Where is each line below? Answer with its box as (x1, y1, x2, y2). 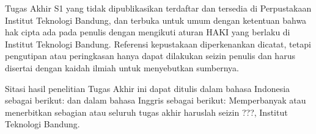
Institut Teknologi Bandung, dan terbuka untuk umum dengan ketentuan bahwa (5, 13, 307, 26)
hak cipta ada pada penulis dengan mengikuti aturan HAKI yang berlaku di (5, 26, 290, 38)
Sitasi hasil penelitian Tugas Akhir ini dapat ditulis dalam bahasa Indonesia (5, 82, 290, 94)
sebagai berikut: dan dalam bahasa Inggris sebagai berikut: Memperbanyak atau (5, 94, 306, 107)
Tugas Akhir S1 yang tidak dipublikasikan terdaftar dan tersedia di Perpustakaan (5, 2, 312, 14)
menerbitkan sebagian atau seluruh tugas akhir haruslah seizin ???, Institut (5, 105, 288, 118)
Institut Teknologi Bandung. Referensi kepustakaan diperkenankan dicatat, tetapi (5, 37, 311, 50)
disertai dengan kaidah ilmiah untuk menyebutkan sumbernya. (5, 61, 239, 74)
